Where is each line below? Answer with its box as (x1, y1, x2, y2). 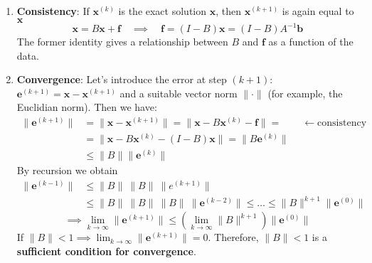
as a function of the (268, 34, 354, 49)
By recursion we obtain (16, 163, 118, 178)
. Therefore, (208, 230, 259, 245)
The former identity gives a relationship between (16, 34, 228, 49)
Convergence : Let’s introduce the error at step (16, 72, 227, 87)
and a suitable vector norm (119, 85, 238, 100)
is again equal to (282, 4, 354, 18)
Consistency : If (16, 4, 90, 18)
